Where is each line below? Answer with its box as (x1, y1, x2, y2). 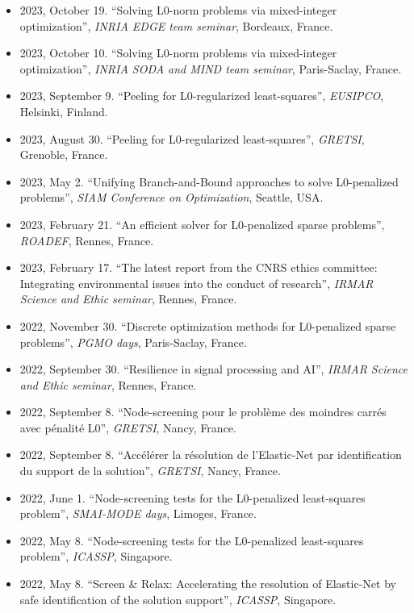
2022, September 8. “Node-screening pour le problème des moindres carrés (19, 403, 387, 420)
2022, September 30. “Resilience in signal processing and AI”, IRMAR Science (19, 361, 408, 377)
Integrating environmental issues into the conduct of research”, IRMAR (19, 274, 374, 291)
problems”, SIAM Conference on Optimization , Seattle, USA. (19, 189, 324, 206)
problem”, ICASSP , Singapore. (19, 548, 173, 565)
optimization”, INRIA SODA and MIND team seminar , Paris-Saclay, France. (19, 60, 402, 77)
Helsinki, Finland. (19, 102, 108, 119)
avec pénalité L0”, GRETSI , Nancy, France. (19, 419, 236, 436)
